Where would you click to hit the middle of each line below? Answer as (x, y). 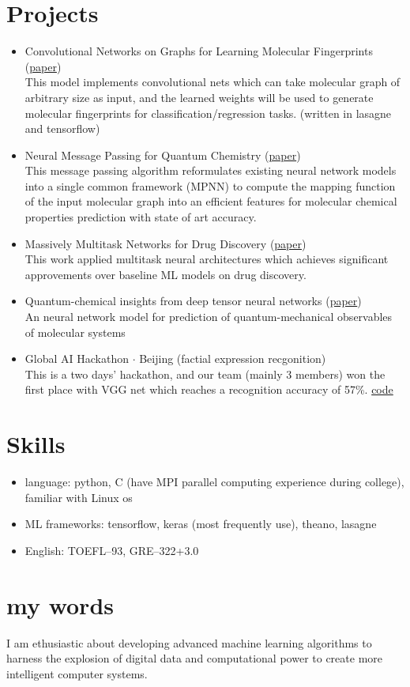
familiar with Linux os (79, 497)
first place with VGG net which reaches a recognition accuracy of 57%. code (209, 389)
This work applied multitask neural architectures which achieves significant (207, 259)
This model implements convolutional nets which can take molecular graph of (213, 82)
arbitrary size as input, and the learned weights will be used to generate (199, 97)
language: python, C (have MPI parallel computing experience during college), (214, 482)
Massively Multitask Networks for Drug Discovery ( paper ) (166, 243)
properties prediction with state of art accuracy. (141, 217)
